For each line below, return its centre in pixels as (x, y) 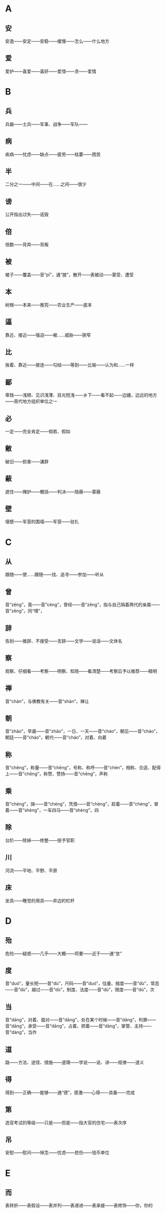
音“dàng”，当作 (21, 1032)
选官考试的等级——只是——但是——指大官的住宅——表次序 (66, 1122)
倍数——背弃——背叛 (27, 245)
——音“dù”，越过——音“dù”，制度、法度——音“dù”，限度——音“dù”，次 (80, 990)
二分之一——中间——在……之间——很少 (46, 184)
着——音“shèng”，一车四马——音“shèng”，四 (52, 810)
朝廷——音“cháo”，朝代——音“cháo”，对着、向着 (56, 737)
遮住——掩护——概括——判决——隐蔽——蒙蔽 (53, 492)
